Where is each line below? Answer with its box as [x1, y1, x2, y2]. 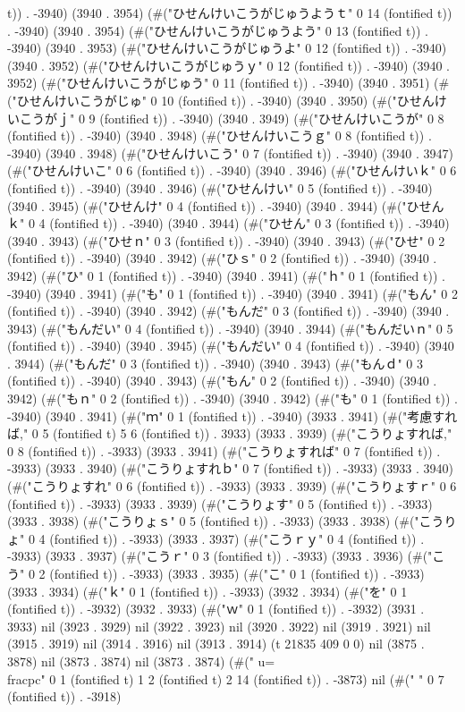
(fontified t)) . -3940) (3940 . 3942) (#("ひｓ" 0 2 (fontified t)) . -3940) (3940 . [7, 249, 437, 267]
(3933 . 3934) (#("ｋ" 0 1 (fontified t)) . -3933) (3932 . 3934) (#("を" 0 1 [7, 581, 408, 600]
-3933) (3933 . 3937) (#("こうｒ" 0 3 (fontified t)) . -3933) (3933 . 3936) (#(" [7, 547, 433, 565]
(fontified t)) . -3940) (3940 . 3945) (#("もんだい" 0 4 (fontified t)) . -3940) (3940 [7, 336, 454, 355]
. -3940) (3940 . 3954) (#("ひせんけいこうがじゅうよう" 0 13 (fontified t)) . [7, 21, 428, 39]
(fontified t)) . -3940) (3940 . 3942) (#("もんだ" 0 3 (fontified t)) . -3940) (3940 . [7, 301, 450, 320]
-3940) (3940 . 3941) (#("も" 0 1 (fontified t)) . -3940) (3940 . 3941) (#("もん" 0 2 [7, 284, 458, 302]
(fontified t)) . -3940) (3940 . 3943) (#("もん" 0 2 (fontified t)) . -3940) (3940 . [7, 371, 437, 390]
